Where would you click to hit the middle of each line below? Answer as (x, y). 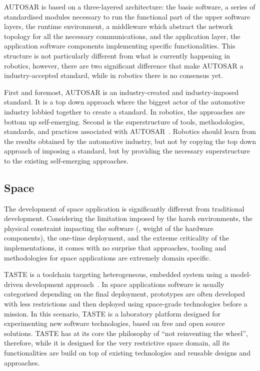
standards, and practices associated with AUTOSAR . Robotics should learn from (130, 131)
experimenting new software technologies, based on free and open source (114, 323)
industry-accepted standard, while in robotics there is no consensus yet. (113, 75)
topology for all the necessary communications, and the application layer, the (122, 36)
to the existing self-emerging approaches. (66, 160)
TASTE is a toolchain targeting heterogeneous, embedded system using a (116, 274)
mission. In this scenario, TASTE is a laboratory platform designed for (112, 313)
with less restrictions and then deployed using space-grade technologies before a (126, 304)
